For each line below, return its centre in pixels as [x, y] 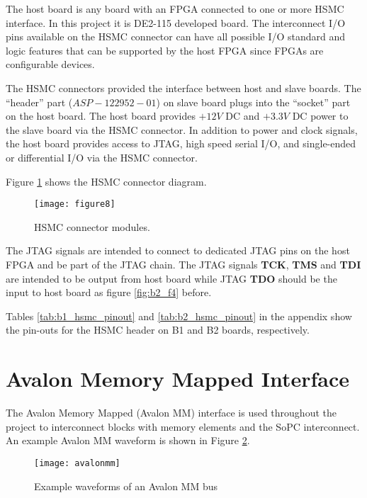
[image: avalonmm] [77, 463]
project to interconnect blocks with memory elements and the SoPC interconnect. [183, 426]
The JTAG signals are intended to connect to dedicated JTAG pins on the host [178, 250]
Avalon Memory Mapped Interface [178, 379]
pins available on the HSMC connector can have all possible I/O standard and [176, 36]
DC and [243, 116]
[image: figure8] [75, 204]
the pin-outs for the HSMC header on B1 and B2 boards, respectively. [158, 330]
